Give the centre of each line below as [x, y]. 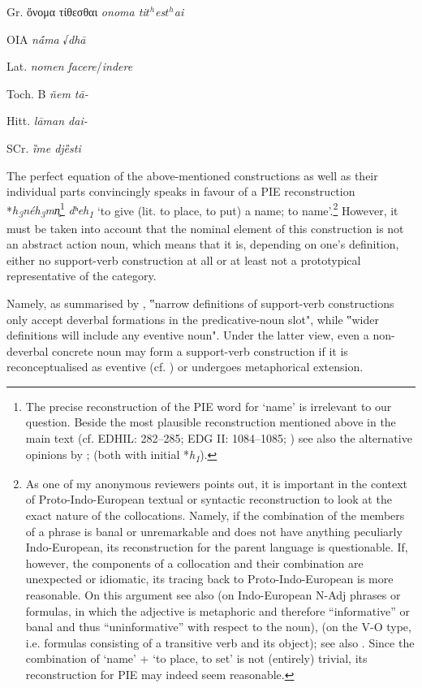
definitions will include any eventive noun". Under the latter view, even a [188, 335]
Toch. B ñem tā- [47, 93]
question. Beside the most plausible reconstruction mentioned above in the [211, 422]
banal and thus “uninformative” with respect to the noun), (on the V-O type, [218, 627]
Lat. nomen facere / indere [70, 66]
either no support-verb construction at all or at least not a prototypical [184, 260]
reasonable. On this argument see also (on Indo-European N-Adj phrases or [213, 594]
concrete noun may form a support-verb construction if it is [200, 350]
